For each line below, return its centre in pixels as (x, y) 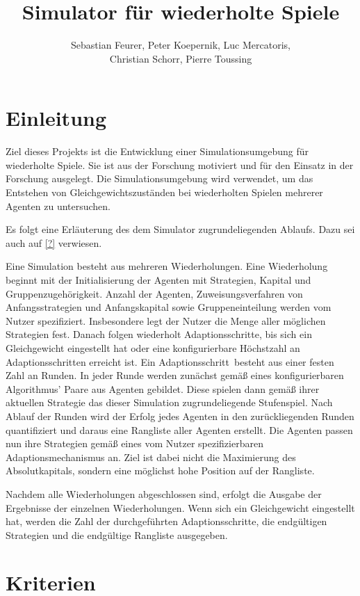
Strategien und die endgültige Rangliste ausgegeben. (117, 534)
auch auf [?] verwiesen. (54, 242)
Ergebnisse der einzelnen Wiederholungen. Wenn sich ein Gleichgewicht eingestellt (180, 507)
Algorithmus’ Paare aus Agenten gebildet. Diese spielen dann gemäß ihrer (163, 388)
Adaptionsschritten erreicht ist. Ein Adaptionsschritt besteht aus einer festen (170, 361)
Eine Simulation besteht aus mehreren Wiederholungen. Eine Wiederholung (167, 266)
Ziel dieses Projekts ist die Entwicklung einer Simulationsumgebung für (157, 151)
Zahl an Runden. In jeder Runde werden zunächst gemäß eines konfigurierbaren (175, 375)
